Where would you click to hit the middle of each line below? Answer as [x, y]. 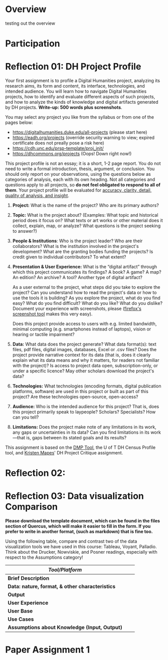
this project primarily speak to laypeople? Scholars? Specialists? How [84, 412]
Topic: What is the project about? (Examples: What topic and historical [85, 215]
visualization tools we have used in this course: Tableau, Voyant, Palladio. [81, 547]
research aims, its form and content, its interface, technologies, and [75, 86]
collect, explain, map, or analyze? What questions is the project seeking [87, 226]
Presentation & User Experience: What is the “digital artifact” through [85, 267]
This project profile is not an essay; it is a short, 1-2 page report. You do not [83, 163]
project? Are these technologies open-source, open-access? [75, 397]
